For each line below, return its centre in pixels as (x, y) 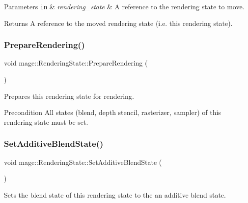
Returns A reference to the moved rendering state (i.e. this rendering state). (118, 23)
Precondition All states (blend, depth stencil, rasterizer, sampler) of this (112, 112)
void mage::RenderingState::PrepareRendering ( (76, 63)
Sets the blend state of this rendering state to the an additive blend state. (115, 194)
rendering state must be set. (46, 122)
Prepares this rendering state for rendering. (69, 96)
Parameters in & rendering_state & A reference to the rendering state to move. (124, 6)
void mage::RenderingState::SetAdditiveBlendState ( (83, 162)
